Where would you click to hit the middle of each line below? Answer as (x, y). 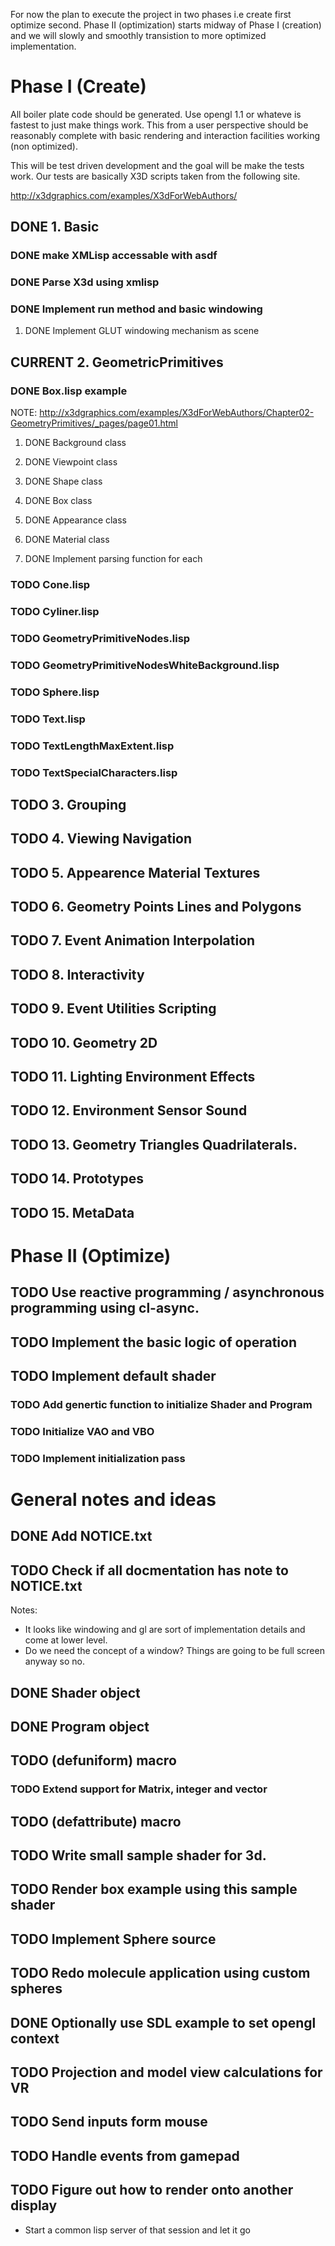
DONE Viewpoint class (71, 462)
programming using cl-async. (105, 1308)
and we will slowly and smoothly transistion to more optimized (138, 35)
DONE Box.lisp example (69, 391)
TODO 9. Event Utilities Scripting (113, 1009)
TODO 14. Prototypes (77, 1179)
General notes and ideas (113, 1499)
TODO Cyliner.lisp (55, 611)
